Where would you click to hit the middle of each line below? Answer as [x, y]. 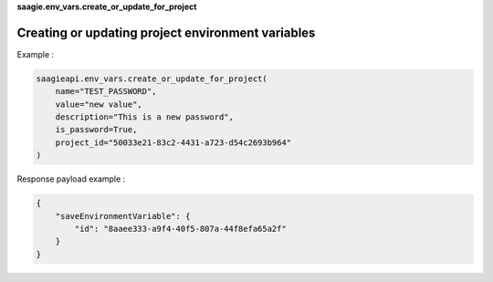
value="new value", [99, 104]
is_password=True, [96, 130]
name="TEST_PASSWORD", [106, 92]
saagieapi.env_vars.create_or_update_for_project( [152, 78]
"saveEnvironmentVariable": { [123, 216]
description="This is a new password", [145, 117]
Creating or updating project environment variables [166, 32]
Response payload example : [71, 179]
